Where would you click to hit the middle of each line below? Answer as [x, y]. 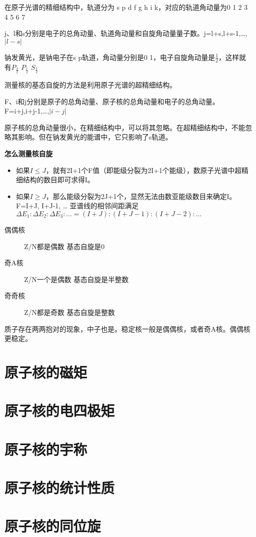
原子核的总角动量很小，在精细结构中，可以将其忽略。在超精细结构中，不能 [125, 127]
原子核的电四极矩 [60, 410]
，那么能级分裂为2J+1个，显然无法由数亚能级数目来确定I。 [141, 196]
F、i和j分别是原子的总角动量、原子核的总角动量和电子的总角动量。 [112, 101]
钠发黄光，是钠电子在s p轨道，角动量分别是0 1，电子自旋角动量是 [110, 57]
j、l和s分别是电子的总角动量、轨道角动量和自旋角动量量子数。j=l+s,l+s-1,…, [126, 33]
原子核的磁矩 [46, 372]
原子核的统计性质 [60, 488]
